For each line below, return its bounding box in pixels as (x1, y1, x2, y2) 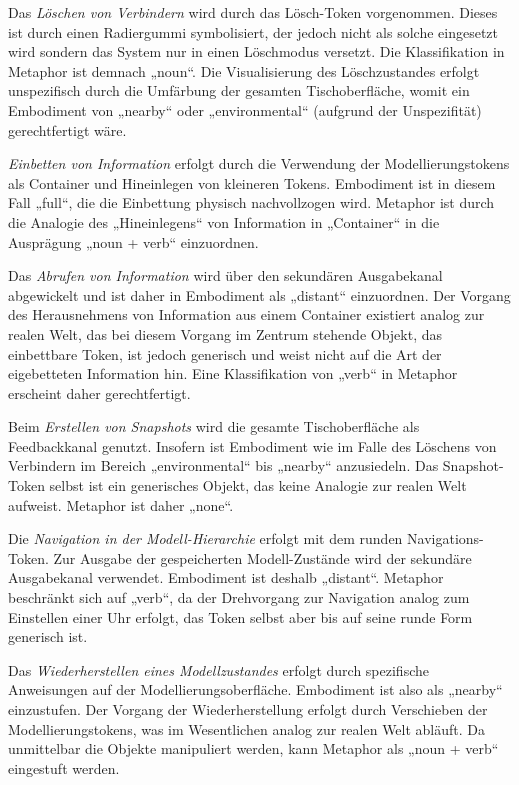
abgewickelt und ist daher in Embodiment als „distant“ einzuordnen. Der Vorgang (8, 284, 511, 305)
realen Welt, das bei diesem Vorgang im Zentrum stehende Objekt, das (8, 323, 443, 344)
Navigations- (407, 528, 484, 549)
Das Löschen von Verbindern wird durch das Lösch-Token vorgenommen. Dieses (8, 2, 498, 22)
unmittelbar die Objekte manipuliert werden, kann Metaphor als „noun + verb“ (8, 738, 499, 759)
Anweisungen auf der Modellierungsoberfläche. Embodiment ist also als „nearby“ (8, 679, 503, 700)
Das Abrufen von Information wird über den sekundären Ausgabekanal (8, 265, 443, 286)
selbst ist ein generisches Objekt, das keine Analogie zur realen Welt (49, 475, 467, 496)
